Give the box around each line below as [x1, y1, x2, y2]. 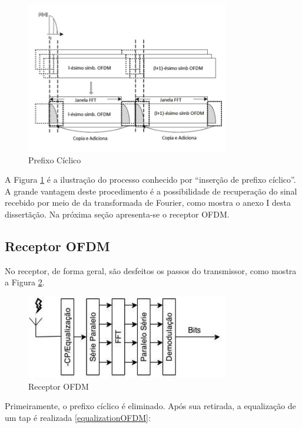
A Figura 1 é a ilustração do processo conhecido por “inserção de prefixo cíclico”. [5, 173, 296, 186]
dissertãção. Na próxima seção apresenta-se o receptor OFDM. [5, 208, 230, 220]
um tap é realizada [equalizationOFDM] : [5, 411, 151, 424]
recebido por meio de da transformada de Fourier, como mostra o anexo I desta [5, 196, 291, 209]
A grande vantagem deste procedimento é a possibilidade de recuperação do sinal [5, 185, 297, 197]
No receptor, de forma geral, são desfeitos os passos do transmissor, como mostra [5, 264, 297, 276]
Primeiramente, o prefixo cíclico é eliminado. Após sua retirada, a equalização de [5, 400, 296, 412]
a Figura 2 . [5, 276, 45, 288]
